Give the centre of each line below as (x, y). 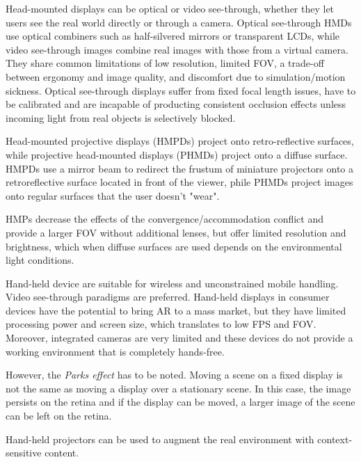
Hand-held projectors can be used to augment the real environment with (160, 439)
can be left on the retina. (59, 416)
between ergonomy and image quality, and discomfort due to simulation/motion (176, 76)
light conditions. (40, 260)
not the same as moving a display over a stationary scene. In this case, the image (178, 388)
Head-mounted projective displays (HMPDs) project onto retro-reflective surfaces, (180, 141)
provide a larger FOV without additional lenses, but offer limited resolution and (176, 232)
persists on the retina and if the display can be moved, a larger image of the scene (180, 402)
